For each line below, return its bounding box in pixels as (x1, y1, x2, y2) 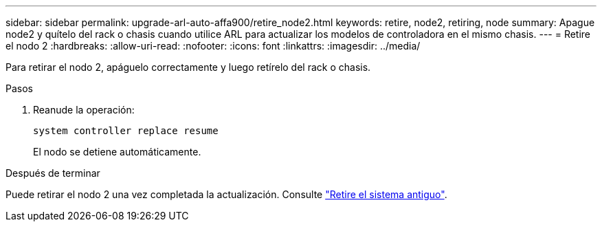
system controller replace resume (33, 125, 219, 136)
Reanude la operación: (33, 104, 135, 116)
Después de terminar (5, 167, 100, 179)
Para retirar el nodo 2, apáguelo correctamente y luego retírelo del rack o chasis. (5, 61, 371, 73)
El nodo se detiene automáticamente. (33, 146, 201, 158)
